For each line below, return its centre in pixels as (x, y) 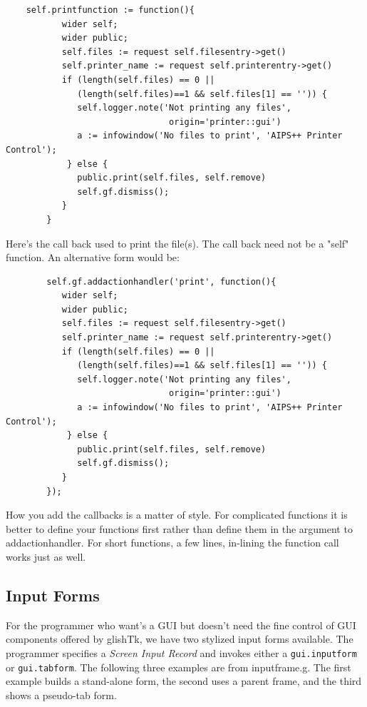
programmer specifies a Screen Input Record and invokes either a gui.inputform (181, 652)
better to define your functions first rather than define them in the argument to (179, 528)
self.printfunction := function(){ (110, 10)
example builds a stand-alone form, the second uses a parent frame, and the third (184, 681)
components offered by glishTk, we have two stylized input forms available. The (180, 639)
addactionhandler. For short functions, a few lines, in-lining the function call (172, 543)
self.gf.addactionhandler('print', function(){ (161, 281)
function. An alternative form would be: (93, 257)
